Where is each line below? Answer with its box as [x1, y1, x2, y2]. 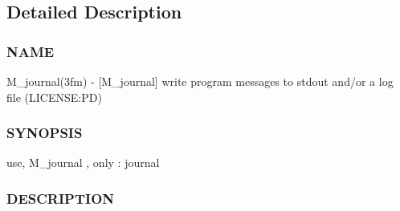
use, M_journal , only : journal [6, 154, 160, 171]
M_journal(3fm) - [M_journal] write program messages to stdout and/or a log [6, 73, 394, 89]
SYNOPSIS [6, 123, 83, 143]
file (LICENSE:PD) [6, 88, 102, 105]
